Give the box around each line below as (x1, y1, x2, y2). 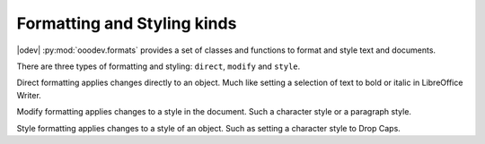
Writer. (16, 89, 42, 100)
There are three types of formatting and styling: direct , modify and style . (16, 61, 301, 72)
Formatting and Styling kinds (16, 13, 237, 33)
